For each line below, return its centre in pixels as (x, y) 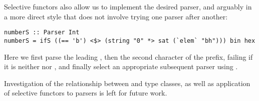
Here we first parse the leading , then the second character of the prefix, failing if (128, 56)
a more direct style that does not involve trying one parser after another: (116, 16)
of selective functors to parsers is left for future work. (86, 93)
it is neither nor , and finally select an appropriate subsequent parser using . (121, 66)
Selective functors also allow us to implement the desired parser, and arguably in (128, 6)
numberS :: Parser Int (42, 33)
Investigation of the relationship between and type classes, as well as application (127, 83)
